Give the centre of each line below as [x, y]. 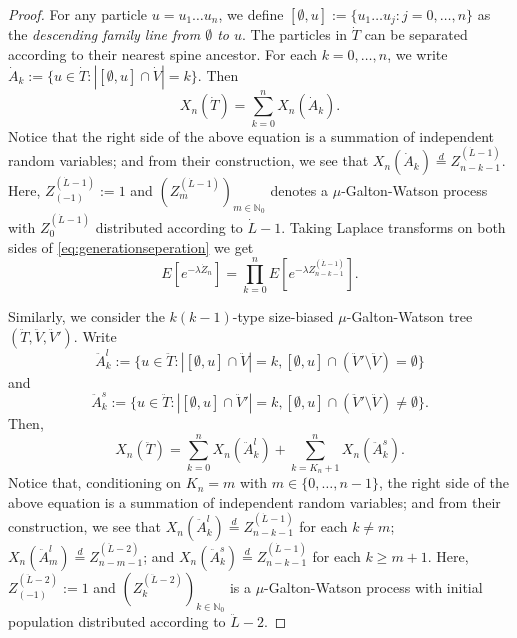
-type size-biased [283, 316]
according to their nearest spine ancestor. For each [162, 54]
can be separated [416, 34]
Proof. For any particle [78, 14]
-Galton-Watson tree [409, 316]
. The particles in [295, 34]
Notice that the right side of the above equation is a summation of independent [251, 135]
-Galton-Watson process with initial [373, 586]
